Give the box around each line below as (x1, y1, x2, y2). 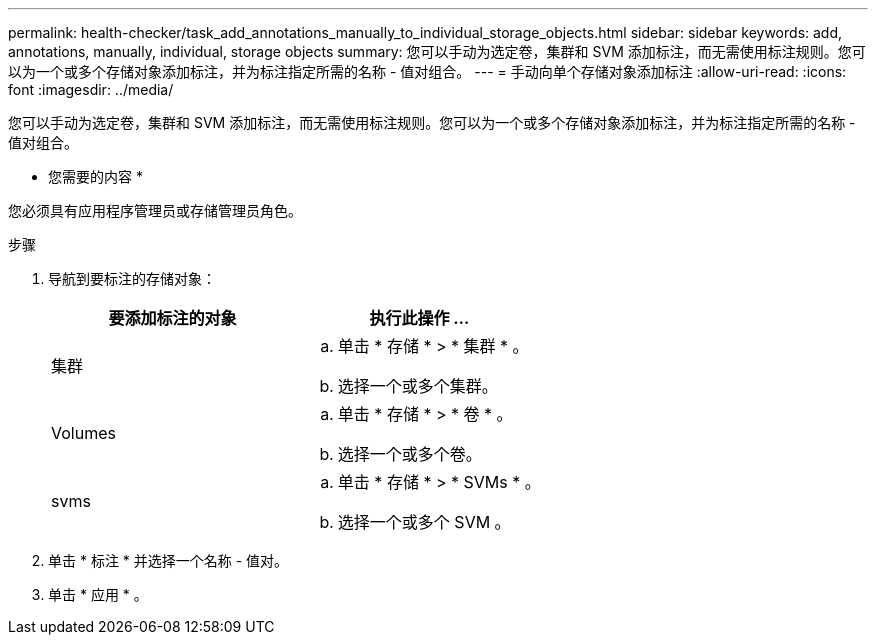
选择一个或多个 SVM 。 (337, 512, 511, 532)
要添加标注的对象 (108, 308, 237, 328)
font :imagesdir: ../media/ (8, 81, 174, 98)
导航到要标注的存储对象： (48, 270, 216, 287)
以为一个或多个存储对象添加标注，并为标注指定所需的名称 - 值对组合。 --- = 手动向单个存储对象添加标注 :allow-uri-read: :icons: (8, 63, 847, 80)
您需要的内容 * (48, 168, 143, 185)
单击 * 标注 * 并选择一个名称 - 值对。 (48, 552, 289, 569)
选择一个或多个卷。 (337, 444, 482, 464)
